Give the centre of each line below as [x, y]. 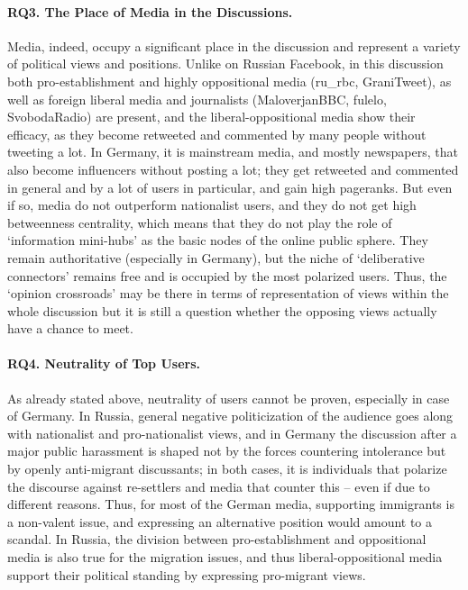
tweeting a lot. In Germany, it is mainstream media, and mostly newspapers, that [233, 152]
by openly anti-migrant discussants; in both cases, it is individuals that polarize [227, 469]
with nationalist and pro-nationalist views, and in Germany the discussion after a [232, 433]
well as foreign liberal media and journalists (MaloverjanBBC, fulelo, [197, 99]
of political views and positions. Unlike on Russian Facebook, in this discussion [225, 64]
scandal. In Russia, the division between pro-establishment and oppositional [217, 539]
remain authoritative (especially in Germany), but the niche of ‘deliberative [216, 257]
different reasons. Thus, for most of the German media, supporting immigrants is [231, 504]
